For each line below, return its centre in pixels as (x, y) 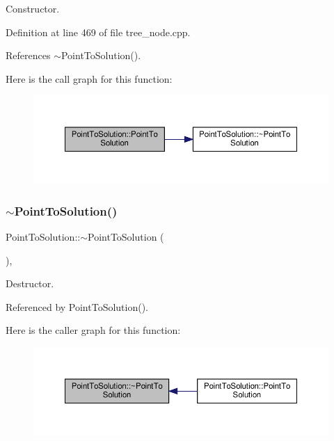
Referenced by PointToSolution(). (77, 306)
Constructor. (33, 8)
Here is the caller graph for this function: (93, 330)
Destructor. (30, 283)
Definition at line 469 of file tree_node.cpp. (98, 32)
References (28, 55)
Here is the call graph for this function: (89, 78)
